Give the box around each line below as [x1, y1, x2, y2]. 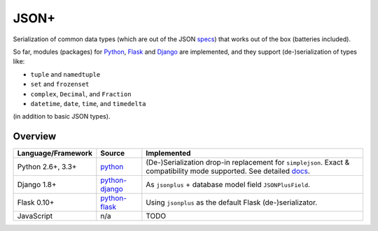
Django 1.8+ [17, 180, 57, 190]
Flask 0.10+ [17, 198, 55, 207]
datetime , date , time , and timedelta [30, 99, 146, 107]
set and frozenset [30, 80, 90, 89]
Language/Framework [17, 149, 93, 158]
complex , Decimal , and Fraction [30, 89, 132, 98]
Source [100, 149, 125, 158]
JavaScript [17, 211, 53, 221]
